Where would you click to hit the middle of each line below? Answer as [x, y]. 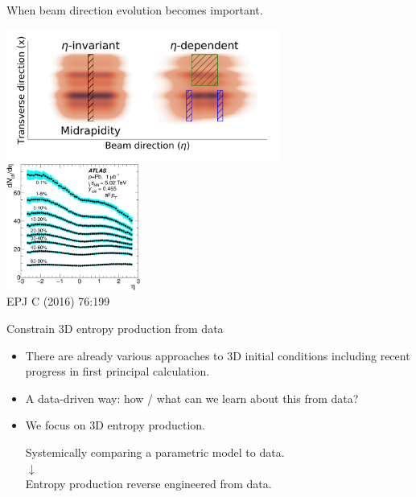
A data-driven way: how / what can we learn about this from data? [192, 398]
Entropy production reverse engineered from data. [148, 484]
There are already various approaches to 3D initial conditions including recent [218, 355]
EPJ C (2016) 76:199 [58, 301]
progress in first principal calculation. [117, 371]
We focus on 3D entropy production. [115, 425]
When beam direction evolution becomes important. [135, 10]
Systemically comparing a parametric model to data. [155, 452]
